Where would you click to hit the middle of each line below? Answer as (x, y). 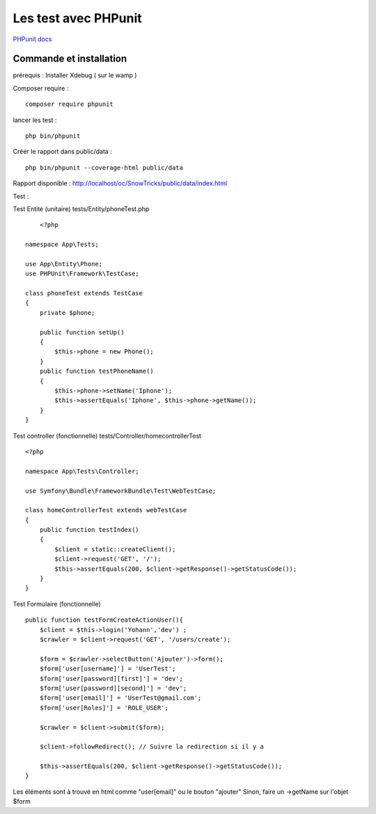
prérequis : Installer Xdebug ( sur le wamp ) (75, 75)
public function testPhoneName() (97, 371)
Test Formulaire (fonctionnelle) (57, 604)
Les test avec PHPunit (77, 18)
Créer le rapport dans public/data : (63, 152)
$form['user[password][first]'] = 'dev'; (111, 678)
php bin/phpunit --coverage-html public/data (104, 168)
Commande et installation (70, 59)
